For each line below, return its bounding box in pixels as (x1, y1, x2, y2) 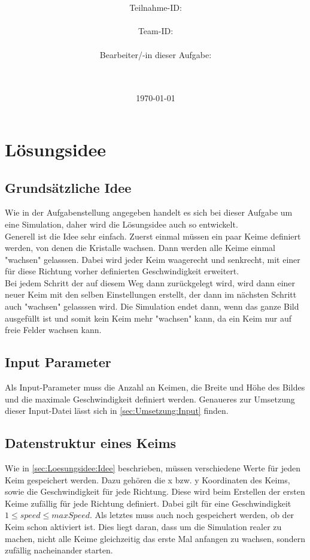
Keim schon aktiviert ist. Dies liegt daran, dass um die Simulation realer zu (5, 520, 282, 533)
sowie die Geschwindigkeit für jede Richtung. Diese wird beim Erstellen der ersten (5, 485, 305, 498)
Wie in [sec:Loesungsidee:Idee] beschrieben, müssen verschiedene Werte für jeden (5, 462, 300, 474)
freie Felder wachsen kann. (5, 323, 102, 336)
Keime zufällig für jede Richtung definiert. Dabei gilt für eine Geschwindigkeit (5, 497, 291, 509)
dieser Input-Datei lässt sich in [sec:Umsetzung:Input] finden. (5, 404, 229, 417)
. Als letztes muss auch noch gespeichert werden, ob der (89, 508, 294, 521)
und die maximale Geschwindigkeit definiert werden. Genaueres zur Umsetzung (5, 392, 295, 405)
